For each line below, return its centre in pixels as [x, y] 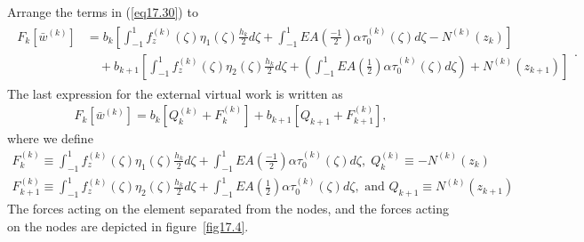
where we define [50, 138]
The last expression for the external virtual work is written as [175, 93]
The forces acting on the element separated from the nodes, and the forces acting [228, 209]
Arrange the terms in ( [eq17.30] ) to [103, 12]
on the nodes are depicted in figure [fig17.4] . [128, 226]
